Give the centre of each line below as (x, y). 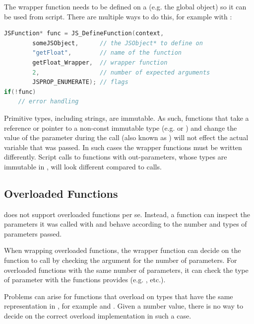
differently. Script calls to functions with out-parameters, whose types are (116, 157)
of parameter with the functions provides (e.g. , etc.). (85, 280)
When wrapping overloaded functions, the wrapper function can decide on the (123, 250)
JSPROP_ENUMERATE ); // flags (80, 82)
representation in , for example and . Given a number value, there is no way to (124, 306)
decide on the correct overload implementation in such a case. (98, 316)
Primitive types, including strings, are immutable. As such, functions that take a (127, 118)
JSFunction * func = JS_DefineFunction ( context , (84, 34)
